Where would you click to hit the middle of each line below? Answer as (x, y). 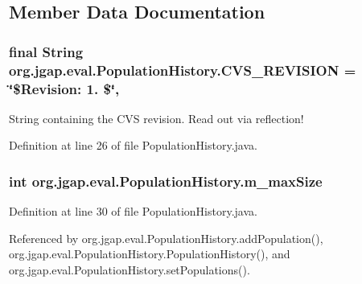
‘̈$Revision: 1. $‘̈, (64, 88)
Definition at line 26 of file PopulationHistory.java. (133, 145)
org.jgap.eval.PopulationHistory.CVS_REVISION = (183, 70)
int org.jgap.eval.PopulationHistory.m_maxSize (166, 181)
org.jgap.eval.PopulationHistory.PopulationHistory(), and (150, 254)
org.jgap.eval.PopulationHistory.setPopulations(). (130, 270)
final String (46, 51)
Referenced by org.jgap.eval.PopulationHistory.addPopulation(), (166, 238)
